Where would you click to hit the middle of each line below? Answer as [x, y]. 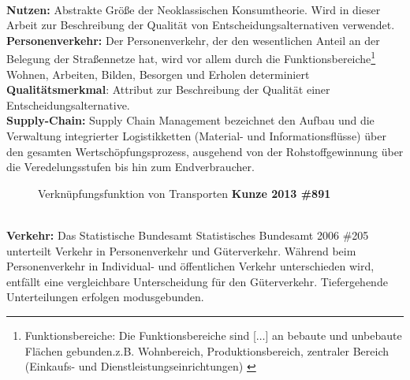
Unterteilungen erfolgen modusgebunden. [105, 297]
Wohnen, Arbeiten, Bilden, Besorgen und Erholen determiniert [158, 74]
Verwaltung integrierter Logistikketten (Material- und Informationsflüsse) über [196, 136]
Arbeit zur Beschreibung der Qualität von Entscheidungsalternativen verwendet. [201, 25]
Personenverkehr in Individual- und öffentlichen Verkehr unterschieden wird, [190, 266]
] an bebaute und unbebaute [334, 335]
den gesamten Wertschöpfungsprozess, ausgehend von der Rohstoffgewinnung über [205, 151]
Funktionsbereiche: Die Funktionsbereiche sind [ [140, 335]
